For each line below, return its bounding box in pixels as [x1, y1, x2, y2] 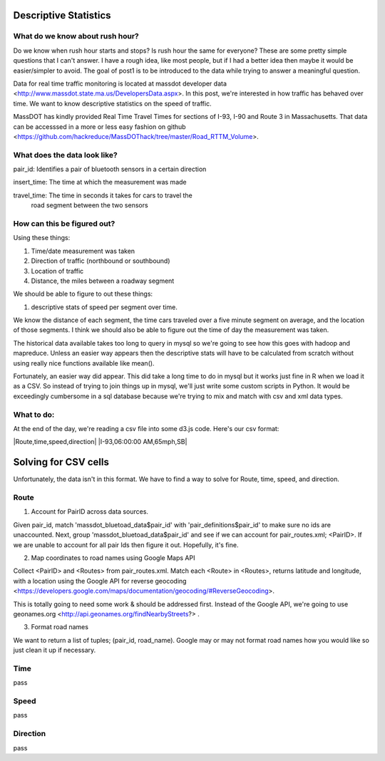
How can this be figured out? [13, 218, 115, 228]
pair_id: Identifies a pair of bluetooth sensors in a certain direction [13, 165, 207, 174]
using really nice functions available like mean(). [13, 358, 155, 367]
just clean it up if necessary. [13, 646, 96, 655]
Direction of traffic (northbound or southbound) [31, 257, 170, 265]
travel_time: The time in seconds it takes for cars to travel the [13, 191, 192, 200]
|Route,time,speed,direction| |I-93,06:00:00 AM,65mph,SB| [13, 438, 188, 446]
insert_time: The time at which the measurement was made [13, 178, 187, 187]
